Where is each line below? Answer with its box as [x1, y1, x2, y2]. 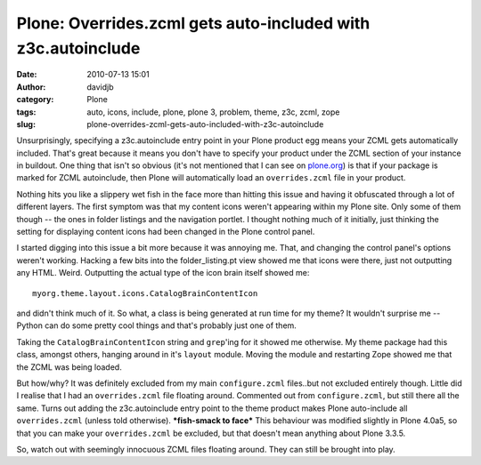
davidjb [86, 81, 115, 92]
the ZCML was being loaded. [16, 361, 122, 373]
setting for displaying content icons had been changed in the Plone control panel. [16, 227, 315, 237]
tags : [16, 107, 37, 117]
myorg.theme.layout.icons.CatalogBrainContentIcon [32, 288, 258, 298]
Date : [16, 69, 37, 80]
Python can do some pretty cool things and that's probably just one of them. [16, 320, 298, 331]
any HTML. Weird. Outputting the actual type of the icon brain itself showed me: [16, 268, 310, 278]
